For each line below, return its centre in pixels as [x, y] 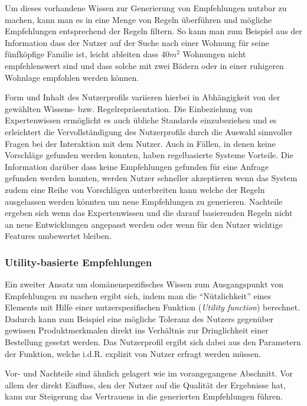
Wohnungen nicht [214, 54]
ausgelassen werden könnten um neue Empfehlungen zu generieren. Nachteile [144, 201]
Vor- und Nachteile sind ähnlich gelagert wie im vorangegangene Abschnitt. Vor [149, 373]
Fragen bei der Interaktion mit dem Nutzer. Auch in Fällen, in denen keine [140, 143]
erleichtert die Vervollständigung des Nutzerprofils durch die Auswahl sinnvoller [149, 131]
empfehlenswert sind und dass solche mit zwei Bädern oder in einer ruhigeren [144, 65]
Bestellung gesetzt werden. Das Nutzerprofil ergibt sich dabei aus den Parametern [153, 342]
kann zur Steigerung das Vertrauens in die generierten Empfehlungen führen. [144, 396]
